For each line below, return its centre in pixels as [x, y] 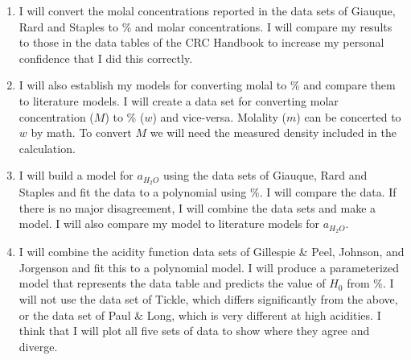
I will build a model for [76, 175]
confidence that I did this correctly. [106, 58]
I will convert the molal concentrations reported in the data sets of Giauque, [207, 10]
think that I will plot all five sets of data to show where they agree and [194, 331]
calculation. [47, 148]
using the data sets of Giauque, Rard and [265, 175]
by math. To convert [81, 132]
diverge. [38, 346]
